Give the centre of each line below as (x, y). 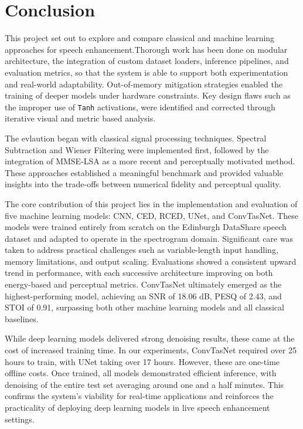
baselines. (22, 318)
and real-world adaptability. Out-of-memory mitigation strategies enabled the (144, 84)
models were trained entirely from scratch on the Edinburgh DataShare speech (146, 227)
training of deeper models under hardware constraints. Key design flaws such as (148, 95)
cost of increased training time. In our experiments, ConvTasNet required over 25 (151, 350)
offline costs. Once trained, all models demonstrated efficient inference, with (141, 373)
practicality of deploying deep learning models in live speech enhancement (137, 407)
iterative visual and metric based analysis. (80, 118)
